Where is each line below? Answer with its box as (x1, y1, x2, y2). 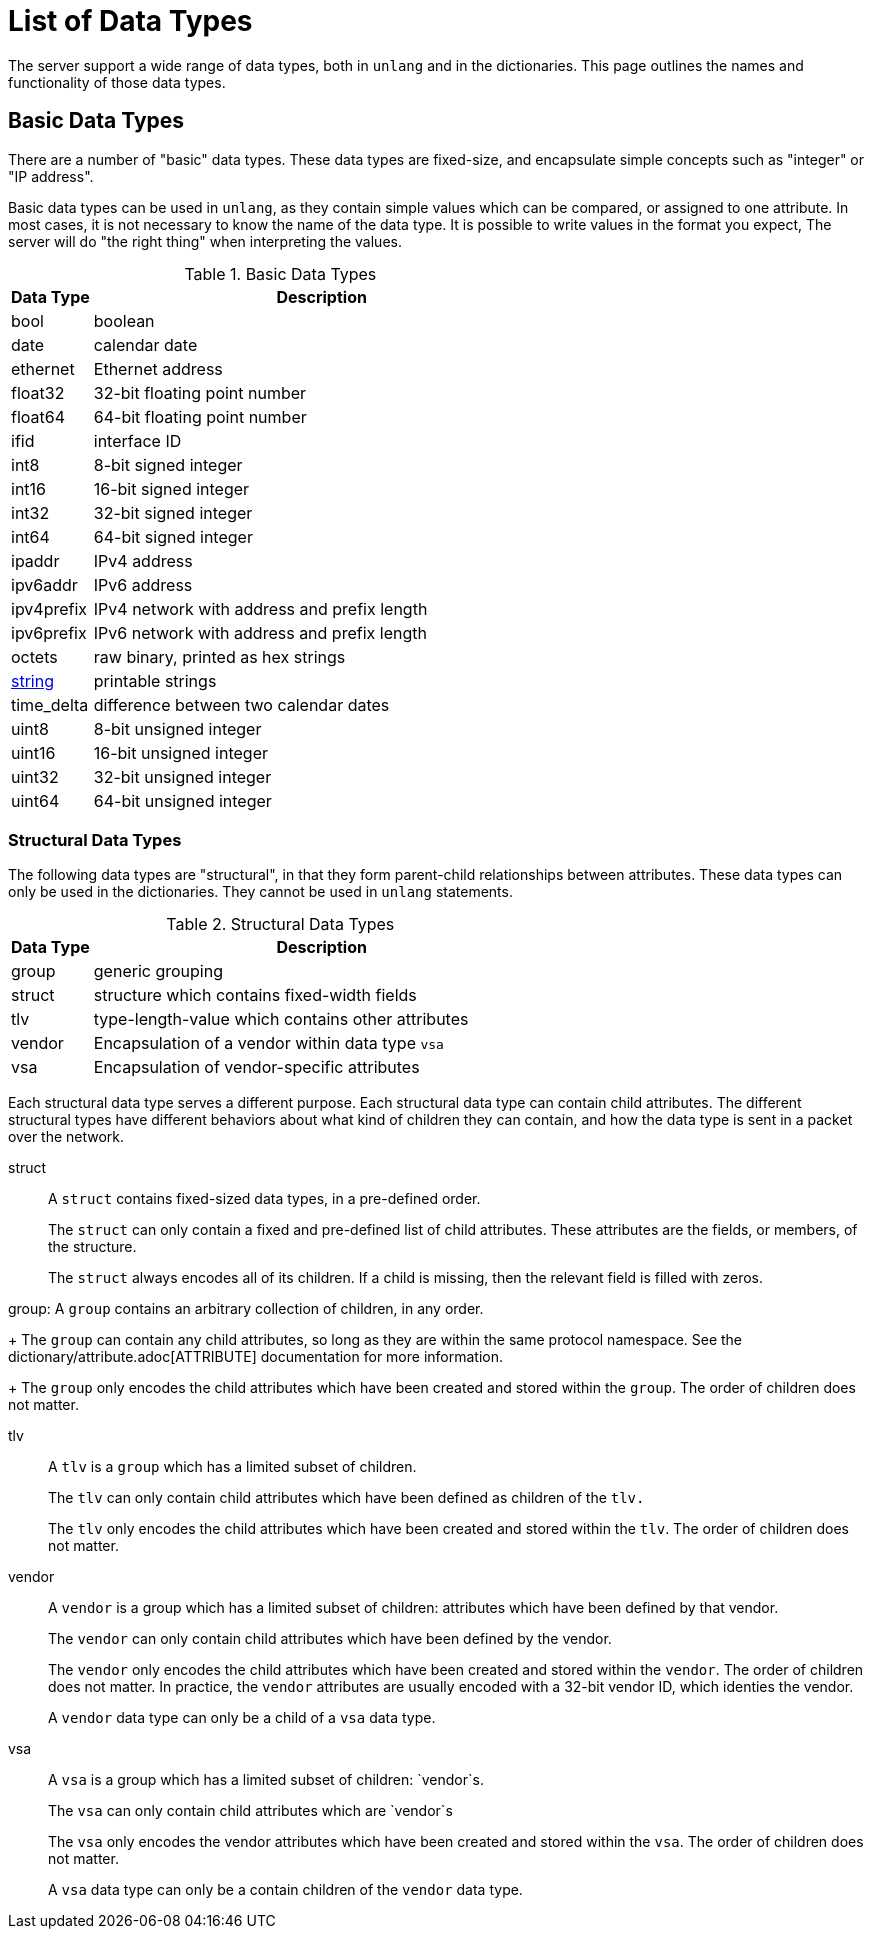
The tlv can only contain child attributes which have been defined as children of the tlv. (48, 1489, 645, 1507)
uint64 (11, 790, 60, 811)
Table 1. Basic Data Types (184, 263, 377, 284)
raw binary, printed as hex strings (93, 646, 346, 667)
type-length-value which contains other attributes (93, 1009, 469, 1030)
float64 (11, 406, 66, 427)
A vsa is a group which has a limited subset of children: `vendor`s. (48, 1771, 484, 1789)
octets (11, 646, 58, 667)
